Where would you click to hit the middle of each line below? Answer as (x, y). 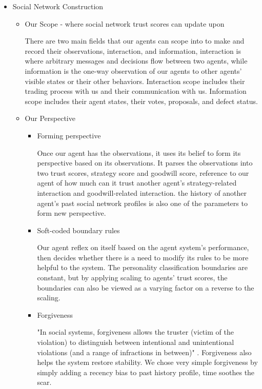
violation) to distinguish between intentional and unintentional (136, 342)
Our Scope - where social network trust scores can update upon (125, 23)
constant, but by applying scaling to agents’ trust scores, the (132, 278)
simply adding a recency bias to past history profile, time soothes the (146, 372)
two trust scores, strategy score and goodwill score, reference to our (143, 172)
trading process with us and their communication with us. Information (136, 91)
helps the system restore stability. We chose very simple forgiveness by (147, 362)
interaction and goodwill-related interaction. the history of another (142, 192)
